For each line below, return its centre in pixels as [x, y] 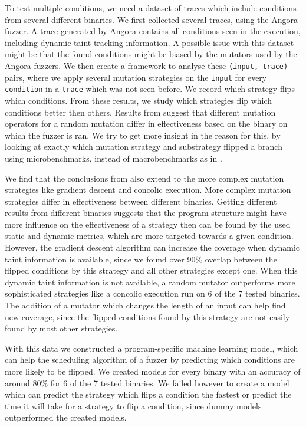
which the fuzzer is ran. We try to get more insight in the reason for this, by [143, 135]
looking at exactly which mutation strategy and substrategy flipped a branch [144, 147]
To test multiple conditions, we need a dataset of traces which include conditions [151, 8]
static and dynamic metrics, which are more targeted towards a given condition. [149, 236]
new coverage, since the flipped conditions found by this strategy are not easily [147, 316]
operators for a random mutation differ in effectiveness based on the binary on [146, 124]
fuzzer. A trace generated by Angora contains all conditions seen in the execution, [153, 31]
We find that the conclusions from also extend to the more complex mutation [144, 178]
